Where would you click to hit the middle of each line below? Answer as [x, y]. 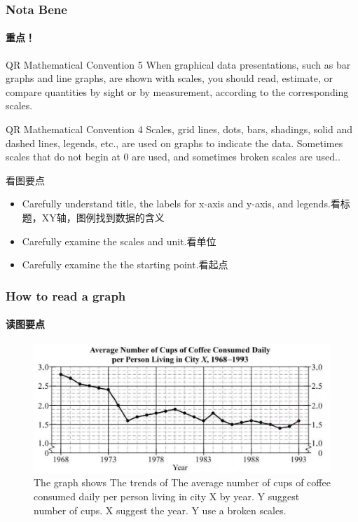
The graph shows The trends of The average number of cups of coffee [182, 482]
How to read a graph [66, 295]
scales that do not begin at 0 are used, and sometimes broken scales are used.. [173, 157]
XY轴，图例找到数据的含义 [103, 217]
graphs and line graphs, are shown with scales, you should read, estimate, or [170, 78]
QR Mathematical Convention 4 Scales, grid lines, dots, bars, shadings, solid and [179, 129]
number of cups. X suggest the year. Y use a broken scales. [160, 510]
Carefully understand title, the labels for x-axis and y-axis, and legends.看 [181, 204]
